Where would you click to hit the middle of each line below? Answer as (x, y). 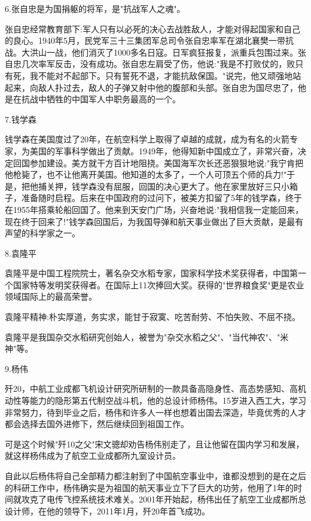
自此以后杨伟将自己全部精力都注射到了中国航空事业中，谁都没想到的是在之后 (155, 476)
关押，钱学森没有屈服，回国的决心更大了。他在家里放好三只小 (168, 186)
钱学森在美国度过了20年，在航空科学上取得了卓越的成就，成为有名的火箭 (147, 139)
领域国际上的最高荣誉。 (51, 296)
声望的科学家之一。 (42, 233)
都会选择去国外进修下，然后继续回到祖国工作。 (97, 424)
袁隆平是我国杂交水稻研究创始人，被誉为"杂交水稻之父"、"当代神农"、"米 (147, 336)
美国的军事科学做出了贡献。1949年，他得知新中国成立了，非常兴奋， (164, 150)
